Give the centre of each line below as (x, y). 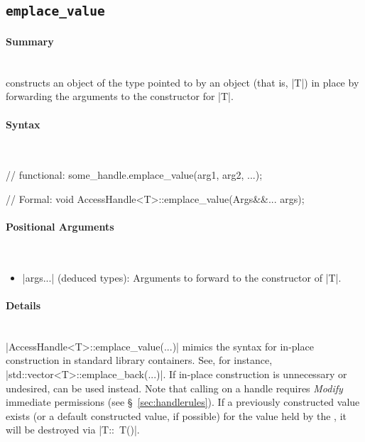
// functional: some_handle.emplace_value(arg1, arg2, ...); (134, 175)
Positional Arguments (60, 227)
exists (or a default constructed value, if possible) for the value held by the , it (176, 415)
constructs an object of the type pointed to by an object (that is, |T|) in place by (182, 82)
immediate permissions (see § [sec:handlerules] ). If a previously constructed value (183, 402)
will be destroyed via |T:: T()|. (73, 430)
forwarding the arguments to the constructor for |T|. (120, 96)
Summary (30, 41)
